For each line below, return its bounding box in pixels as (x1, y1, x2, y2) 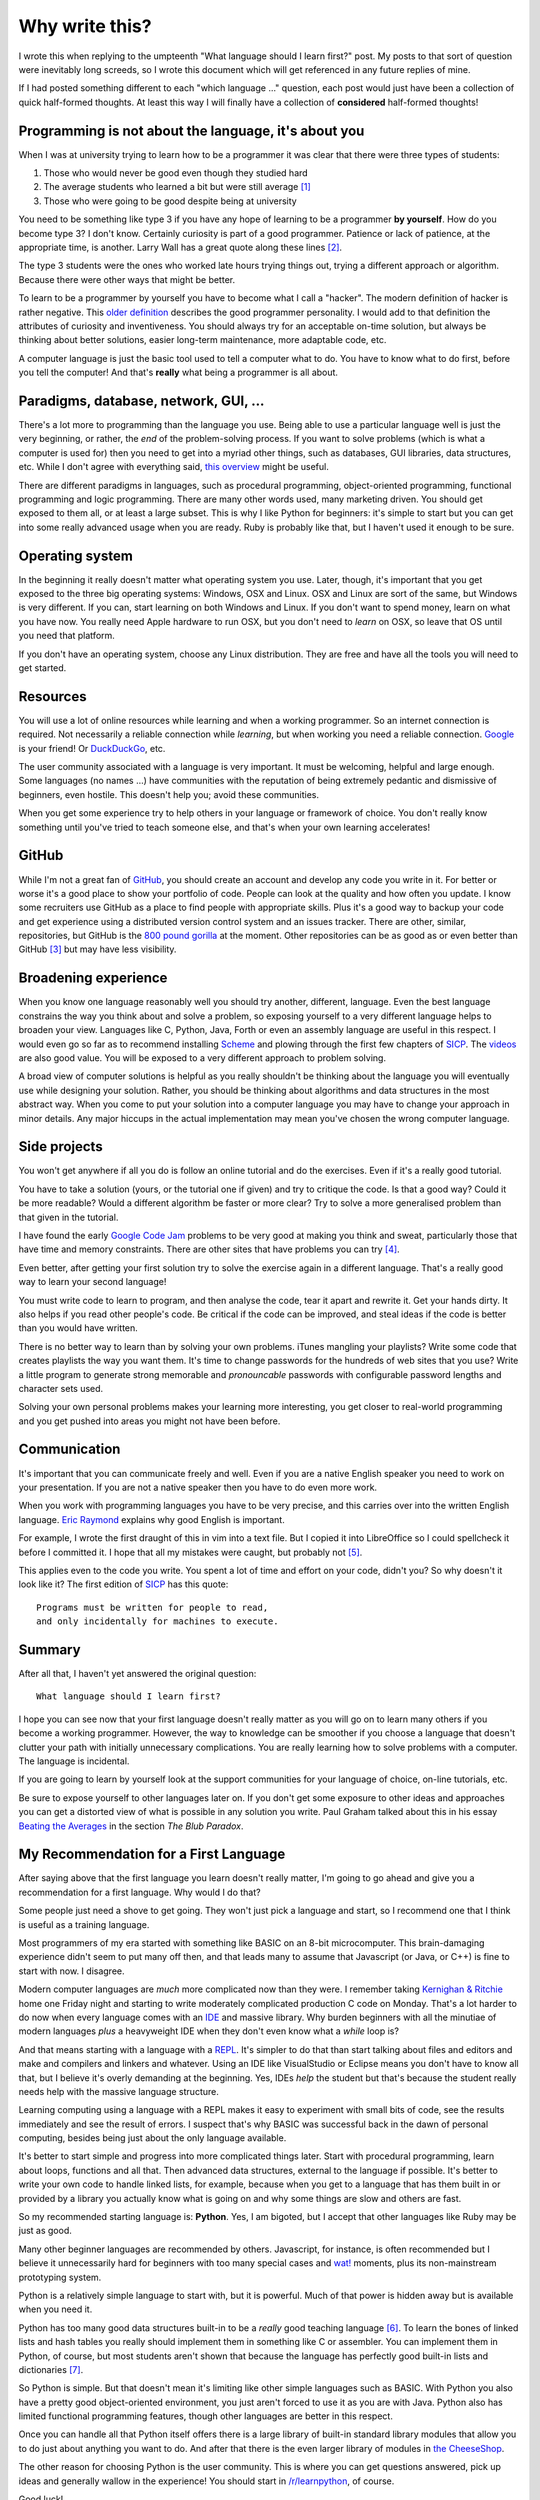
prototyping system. (18, 2271, 102, 2283)
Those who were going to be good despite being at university (43, 195, 297, 207)
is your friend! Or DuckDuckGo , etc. (18, 742, 166, 754)
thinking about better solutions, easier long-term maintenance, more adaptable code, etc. (18, 334, 387, 346)
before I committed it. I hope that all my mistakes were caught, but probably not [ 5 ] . (18, 1546, 363, 1558)
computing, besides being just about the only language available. (18, 2132, 287, 2144)
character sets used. (18, 1382, 104, 1394)
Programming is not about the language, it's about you (18, 122, 365, 139)
